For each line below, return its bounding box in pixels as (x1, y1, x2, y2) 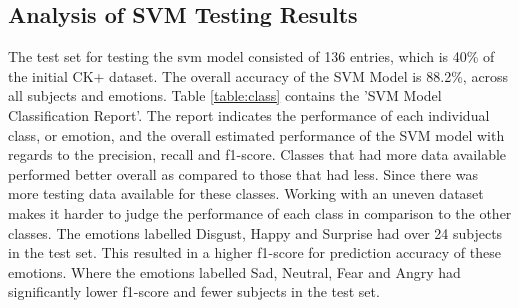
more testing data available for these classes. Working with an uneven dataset (8, 183, 484, 204)
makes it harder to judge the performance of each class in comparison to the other (8, 202, 512, 223)
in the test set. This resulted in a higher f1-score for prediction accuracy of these (8, 242, 501, 263)
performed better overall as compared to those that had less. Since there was (8, 163, 478, 184)
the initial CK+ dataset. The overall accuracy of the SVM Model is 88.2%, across (8, 65, 509, 86)
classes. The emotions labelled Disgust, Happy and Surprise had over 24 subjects (8, 222, 503, 243)
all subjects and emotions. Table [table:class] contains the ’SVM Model (8, 85, 442, 106)
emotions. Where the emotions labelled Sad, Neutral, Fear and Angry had (8, 261, 461, 282)
